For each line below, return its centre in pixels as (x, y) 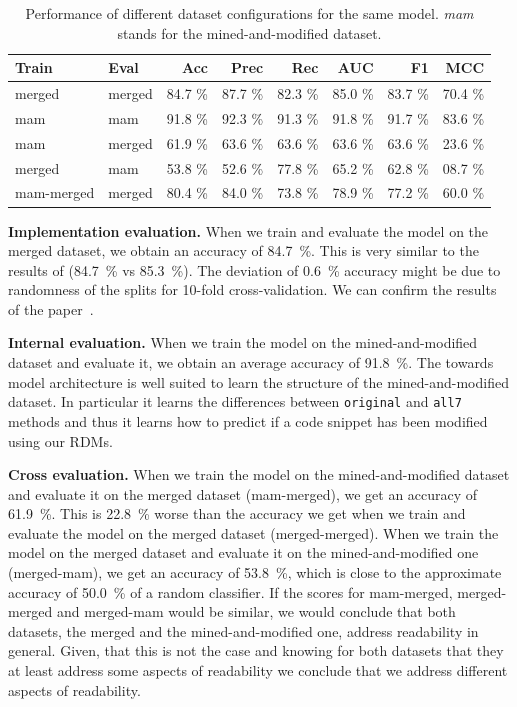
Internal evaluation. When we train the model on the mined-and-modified (243, 342)
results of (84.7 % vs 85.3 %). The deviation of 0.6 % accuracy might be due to (254, 269)
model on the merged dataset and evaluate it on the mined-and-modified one (243, 552)
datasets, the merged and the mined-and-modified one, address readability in (243, 630)
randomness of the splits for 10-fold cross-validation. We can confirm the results (252, 289)
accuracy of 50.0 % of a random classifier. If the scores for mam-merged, (230, 591)
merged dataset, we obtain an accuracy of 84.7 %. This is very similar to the (243, 250)
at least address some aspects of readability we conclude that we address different (258, 670)
